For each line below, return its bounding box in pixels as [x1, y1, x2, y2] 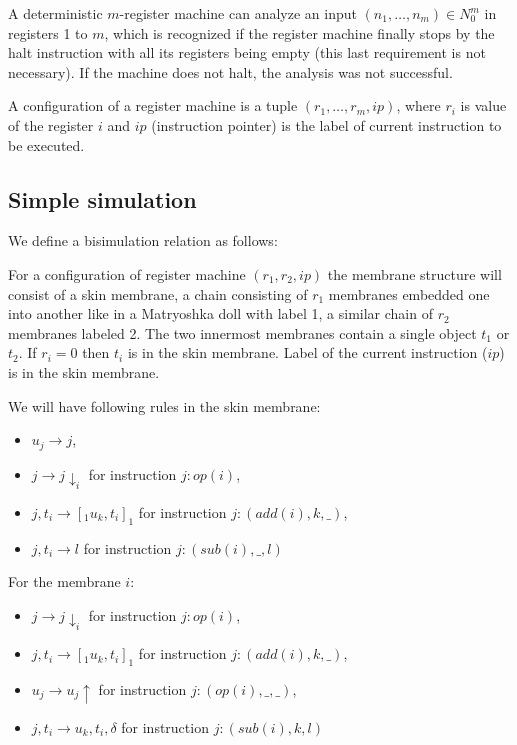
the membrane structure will [327, 263, 502, 284]
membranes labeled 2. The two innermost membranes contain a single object [8, 322, 477, 343]
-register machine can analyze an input [119, 3, 357, 23]
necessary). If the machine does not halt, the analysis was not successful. [8, 61, 453, 82]
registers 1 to [8, 22, 88, 43]
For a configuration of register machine [8, 263, 246, 284]
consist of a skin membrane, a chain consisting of [8, 283, 308, 304]
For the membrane [8, 571, 121, 592]
